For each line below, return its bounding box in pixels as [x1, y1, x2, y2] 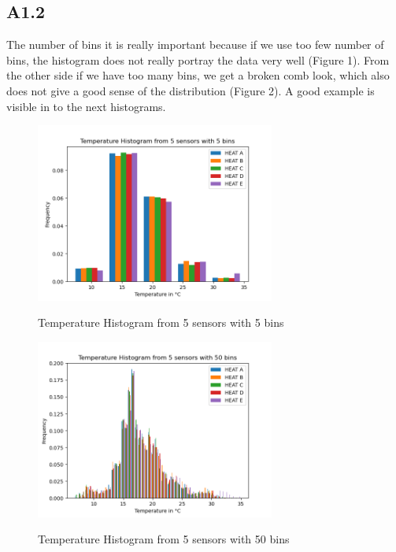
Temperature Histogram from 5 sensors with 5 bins [38, 314, 284, 331]
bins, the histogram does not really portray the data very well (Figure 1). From [6, 51, 390, 68]
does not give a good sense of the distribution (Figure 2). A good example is [6, 82, 375, 98]
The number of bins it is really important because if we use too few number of [6, 36, 384, 53]
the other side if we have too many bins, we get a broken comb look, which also [6, 67, 390, 83]
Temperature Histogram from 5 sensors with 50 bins [38, 531, 290, 547]
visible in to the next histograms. [6, 98, 166, 114]
